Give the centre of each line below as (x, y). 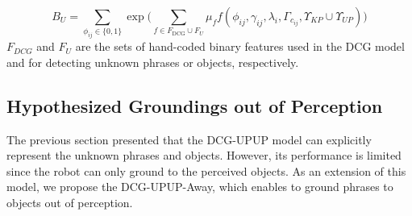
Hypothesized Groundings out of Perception (195, 105)
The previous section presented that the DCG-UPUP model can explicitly (189, 139)
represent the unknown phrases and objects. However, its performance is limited (204, 155)
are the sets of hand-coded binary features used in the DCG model (240, 46)
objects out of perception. (70, 203)
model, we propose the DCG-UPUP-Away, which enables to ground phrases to (200, 187)
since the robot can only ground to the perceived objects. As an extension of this (206, 170)
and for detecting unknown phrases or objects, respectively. (153, 62)
